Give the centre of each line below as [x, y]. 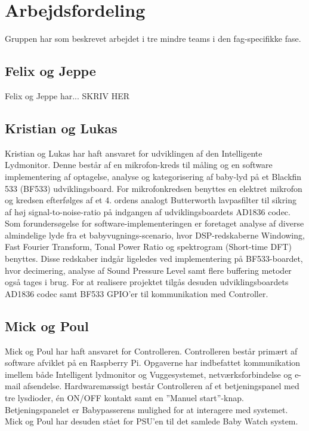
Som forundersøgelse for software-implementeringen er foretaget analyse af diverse [154, 223]
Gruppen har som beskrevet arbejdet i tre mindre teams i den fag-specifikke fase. [153, 39]
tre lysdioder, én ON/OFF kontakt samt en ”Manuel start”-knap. [124, 398]
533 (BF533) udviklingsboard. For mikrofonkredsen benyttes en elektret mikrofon [154, 188]
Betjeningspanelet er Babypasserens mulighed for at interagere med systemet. [146, 409]
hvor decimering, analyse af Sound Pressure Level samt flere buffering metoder [148, 270]
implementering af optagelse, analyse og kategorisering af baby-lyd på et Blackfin [153, 176]
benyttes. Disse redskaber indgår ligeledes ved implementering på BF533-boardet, [154, 259]
